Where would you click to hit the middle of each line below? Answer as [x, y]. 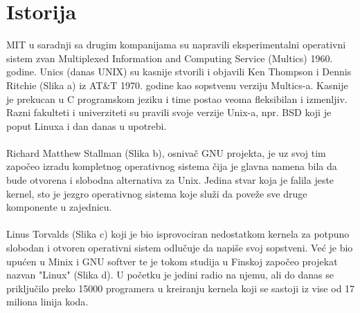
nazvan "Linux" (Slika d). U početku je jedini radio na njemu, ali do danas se [170, 275]
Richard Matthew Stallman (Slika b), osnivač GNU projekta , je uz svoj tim [166, 152]
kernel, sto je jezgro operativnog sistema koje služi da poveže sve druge [157, 193]
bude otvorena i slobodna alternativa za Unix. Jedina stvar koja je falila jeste [170, 180]
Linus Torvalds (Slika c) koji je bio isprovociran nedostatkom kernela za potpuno [178, 234]
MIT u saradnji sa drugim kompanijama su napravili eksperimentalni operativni [176, 45]
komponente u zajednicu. [59, 207]
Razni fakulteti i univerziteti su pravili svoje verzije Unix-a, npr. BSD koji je [169, 112]
